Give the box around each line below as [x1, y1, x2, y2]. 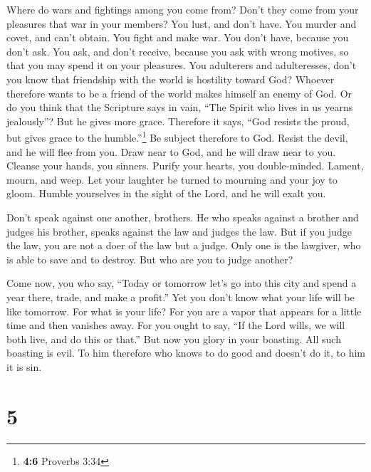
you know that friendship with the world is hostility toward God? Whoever [6, 71, 335, 86]
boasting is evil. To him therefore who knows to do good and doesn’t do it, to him [6, 345, 366, 360]
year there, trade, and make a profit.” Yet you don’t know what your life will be [6, 289, 355, 304]
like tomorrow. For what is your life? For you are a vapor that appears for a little [6, 303, 362, 318]
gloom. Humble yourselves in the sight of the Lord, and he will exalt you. [6, 186, 326, 201]
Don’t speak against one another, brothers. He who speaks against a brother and [6, 209, 359, 224]
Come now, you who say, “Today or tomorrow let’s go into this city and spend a [6, 276, 357, 290]
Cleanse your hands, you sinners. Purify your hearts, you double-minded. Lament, [6, 158, 364, 173]
